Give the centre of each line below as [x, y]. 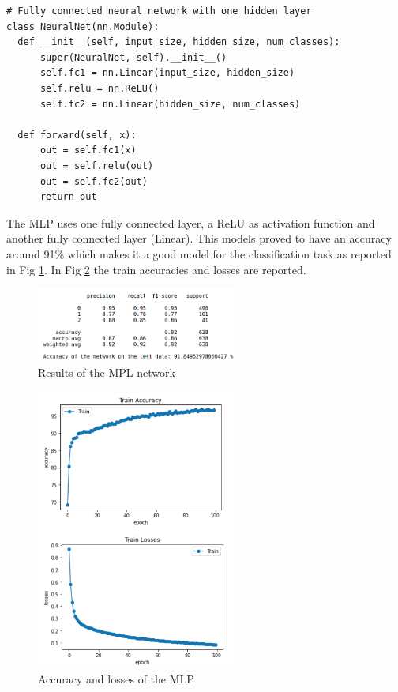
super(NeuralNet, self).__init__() [133, 57]
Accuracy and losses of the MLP [116, 679]
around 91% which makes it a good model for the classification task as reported [199, 253]
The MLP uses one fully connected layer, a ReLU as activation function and [191, 222]
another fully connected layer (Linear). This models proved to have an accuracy [199, 238]
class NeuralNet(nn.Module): [83, 26]
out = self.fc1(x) [88, 150]
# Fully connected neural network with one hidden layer [159, 11]
